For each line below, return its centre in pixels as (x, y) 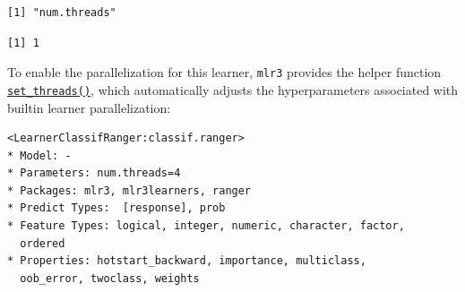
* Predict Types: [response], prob (116, 208)
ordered (43, 243)
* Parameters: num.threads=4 (94, 173)
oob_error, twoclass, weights (110, 278)
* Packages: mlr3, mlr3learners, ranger (129, 190)
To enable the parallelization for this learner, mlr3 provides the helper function (224, 72)
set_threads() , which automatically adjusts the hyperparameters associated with (233, 89)
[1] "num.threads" (62, 13)
